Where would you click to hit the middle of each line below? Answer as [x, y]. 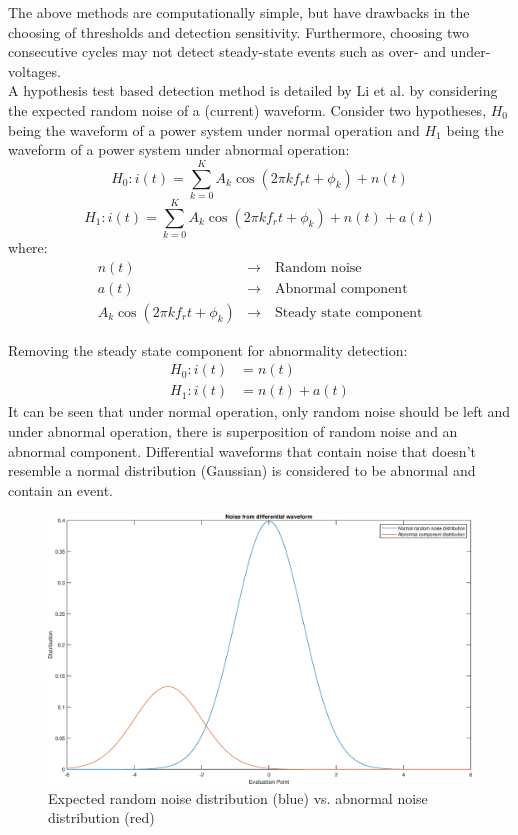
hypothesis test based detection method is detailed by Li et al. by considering [260, 90]
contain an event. [60, 489]
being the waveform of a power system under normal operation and [214, 129]
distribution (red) [101, 817]
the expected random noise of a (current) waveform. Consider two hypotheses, [247, 109]
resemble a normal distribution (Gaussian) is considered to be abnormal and [242, 470]
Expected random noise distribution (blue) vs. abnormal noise [238, 797]
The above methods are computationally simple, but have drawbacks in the [239, 12]
